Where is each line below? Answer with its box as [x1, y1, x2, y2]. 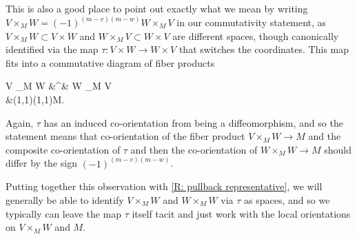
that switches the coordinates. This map [178, 42, 349, 56]
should [324, 142, 351, 156]
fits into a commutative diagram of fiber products [6, 55, 215, 70]
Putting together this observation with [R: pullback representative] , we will [6, 179, 323, 194]
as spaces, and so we [244, 193, 330, 207]
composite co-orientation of [6, 142, 121, 156]
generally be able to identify [6, 193, 124, 207]
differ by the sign [6, 156, 77, 170]
